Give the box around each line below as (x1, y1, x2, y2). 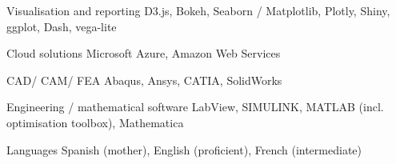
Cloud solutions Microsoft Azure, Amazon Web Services (6, 45, 281, 62)
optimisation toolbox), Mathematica (6, 114, 184, 130)
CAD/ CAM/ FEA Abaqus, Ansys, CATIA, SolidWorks (6, 71, 282, 88)
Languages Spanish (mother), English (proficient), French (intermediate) (6, 141, 362, 158)
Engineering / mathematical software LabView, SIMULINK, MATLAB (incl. (6, 98, 384, 115)
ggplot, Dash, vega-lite (6, 18, 117, 34)
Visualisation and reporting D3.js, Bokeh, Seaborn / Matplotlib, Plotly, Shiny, (6, 2, 390, 18)
